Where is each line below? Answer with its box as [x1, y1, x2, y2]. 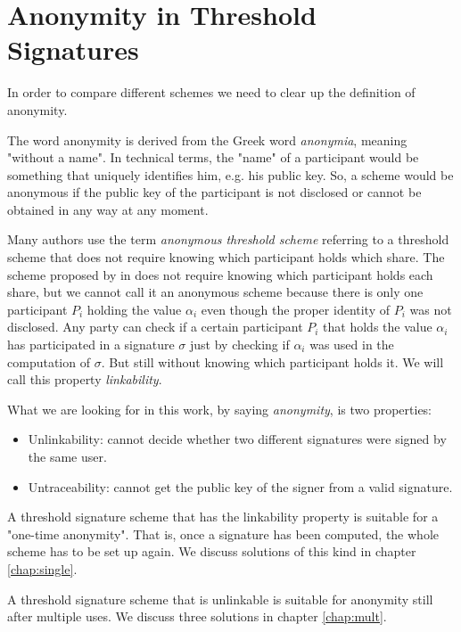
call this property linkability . [7, 370, 162, 389]
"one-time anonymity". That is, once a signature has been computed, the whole [7, 524, 439, 543]
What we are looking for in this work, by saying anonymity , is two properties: [7, 399, 432, 418]
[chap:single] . [7, 559, 78, 578]
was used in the [309, 335, 394, 354]
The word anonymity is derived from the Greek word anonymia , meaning [7, 130, 407, 149]
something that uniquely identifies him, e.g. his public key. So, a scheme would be [7, 165, 454, 184]
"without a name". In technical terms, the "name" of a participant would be [7, 148, 419, 167]
